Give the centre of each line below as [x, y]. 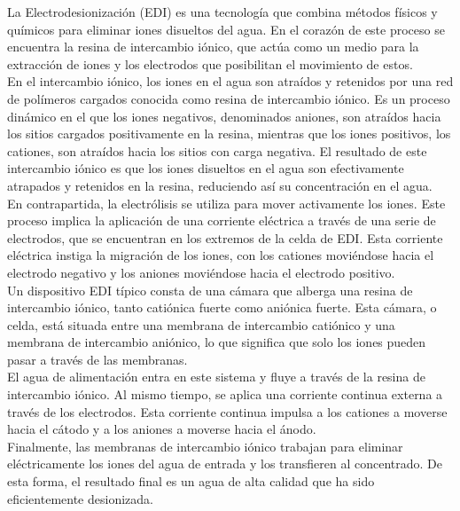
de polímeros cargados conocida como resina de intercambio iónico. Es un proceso [229, 98]
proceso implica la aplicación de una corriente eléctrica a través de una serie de [222, 220]
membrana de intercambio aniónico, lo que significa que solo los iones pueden [217, 342]
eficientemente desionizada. [80, 498]
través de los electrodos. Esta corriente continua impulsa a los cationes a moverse [227, 411]
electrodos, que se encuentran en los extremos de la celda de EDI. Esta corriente [225, 237]
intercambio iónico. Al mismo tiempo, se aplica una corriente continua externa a [225, 394]
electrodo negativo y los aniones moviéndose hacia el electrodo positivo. [201, 272]
